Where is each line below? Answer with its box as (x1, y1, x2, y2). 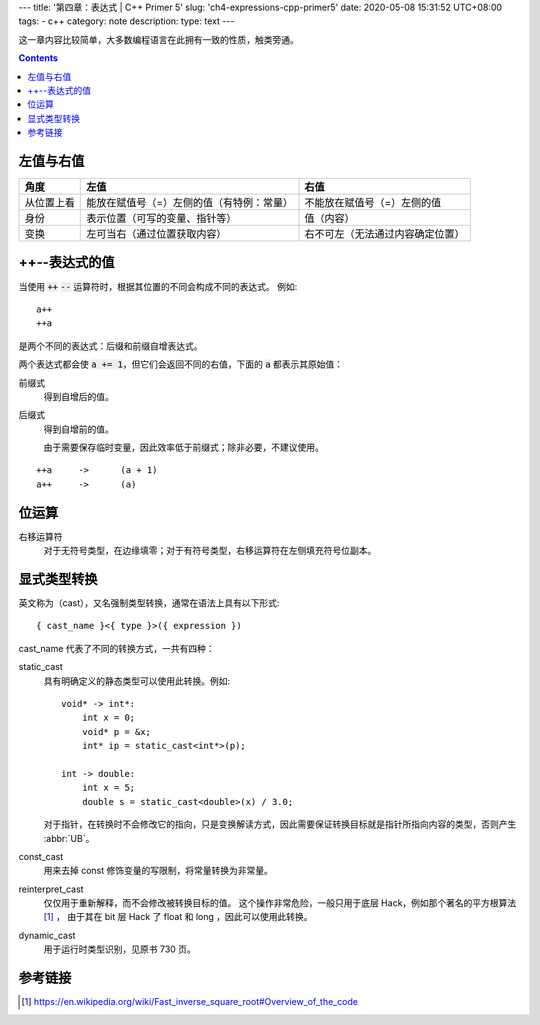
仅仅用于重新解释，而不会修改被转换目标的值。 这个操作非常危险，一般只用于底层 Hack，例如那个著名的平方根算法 (43, 897, 517, 909)
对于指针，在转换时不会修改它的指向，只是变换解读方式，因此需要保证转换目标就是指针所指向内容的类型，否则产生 (43, 818, 517, 830)
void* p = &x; (81, 726, 152, 737)
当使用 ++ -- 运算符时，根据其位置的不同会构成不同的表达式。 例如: (18, 280, 298, 292)
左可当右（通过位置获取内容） (86, 227, 227, 241)
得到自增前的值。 (43, 423, 114, 435)
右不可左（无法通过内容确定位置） (304, 227, 465, 241)
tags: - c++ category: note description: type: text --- (18, 15, 235, 27)
